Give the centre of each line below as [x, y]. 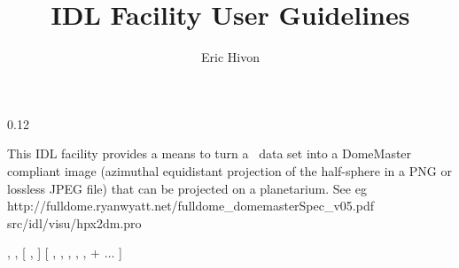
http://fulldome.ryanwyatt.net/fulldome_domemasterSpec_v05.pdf [191, 206]
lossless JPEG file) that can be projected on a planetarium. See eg [187, 188]
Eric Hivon [230, 57]
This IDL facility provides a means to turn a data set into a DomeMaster [210, 153]
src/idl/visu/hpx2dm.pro [74, 222]
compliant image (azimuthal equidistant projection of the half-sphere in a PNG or [229, 170]
